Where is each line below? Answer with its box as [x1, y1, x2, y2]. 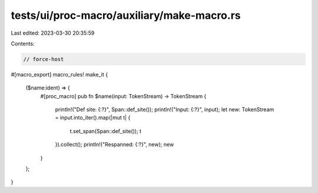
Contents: [11, 40, 35, 47]
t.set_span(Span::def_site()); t [69, 127, 141, 135]
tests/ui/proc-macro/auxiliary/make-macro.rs [11, 9, 241, 22]
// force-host [23, 56, 64, 62]
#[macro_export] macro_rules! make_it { [11, 71, 108, 78]
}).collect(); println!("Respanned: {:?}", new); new [55, 141, 174, 148]
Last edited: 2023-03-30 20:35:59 [11, 29, 95, 36]
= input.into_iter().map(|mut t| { [55, 114, 131, 121]
